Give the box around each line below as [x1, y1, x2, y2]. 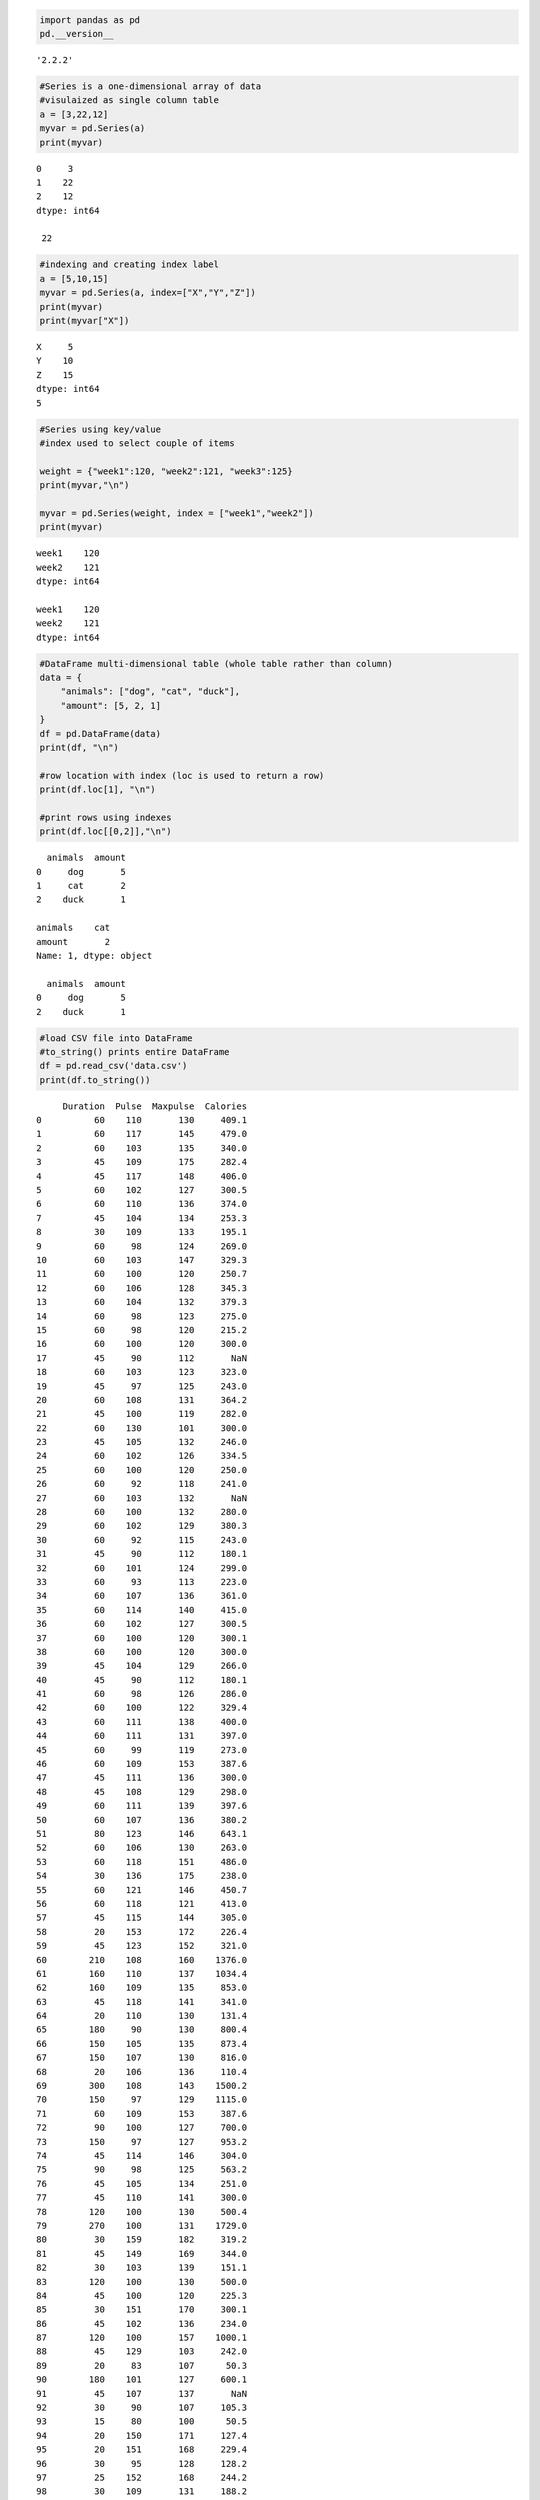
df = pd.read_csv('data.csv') [39, 1060, 188, 1072]
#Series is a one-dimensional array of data [39, 80, 262, 92]
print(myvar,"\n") [39, 480, 130, 491]
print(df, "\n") [39, 741, 120, 753]
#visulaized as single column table [39, 95, 220, 106]
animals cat [36, 922, 111, 934]
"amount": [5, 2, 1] [60, 700, 162, 711]
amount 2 [36, 936, 111, 947]
